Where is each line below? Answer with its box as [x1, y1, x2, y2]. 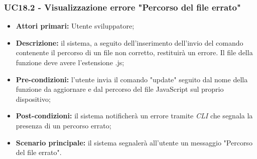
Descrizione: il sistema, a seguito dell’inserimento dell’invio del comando [16, 37, 243, 48]
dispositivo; [16, 93, 51, 104]
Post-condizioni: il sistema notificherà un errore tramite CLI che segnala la [16, 110, 253, 121]
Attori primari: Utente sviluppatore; [16, 21, 135, 31]
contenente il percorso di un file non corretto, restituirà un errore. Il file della [16, 47, 253, 58]
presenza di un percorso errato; [16, 120, 111, 130]
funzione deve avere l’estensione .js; [16, 57, 124, 67]
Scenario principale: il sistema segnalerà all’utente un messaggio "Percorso [16, 137, 252, 147]
